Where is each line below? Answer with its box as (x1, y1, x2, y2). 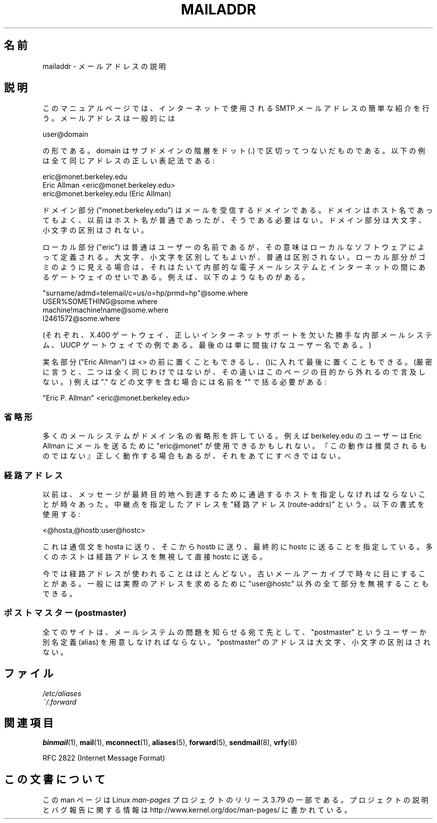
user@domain (42, 130, 88, 139)
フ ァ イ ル (4, 667, 53, 680)
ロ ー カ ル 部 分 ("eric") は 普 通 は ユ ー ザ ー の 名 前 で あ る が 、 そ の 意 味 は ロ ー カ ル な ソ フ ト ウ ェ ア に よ (42, 243, 425, 252)
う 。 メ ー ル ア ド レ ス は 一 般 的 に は (42, 114, 175, 123)
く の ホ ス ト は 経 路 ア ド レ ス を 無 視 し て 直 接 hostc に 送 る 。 (42, 552, 267, 561)
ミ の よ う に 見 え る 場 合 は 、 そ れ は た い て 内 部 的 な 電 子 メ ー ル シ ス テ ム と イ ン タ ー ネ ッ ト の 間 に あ (42, 263, 426, 272)
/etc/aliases (42, 689, 81, 698)
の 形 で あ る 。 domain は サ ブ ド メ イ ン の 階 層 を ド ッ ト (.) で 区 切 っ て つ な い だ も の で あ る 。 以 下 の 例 (42, 146, 425, 155)
